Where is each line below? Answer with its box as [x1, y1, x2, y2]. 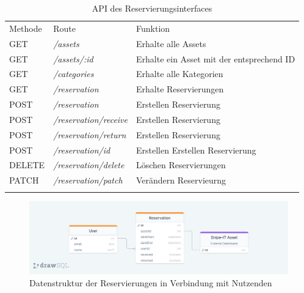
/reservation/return [53, 128, 126, 141]
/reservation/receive [53, 113, 128, 125]
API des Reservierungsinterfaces [92, 2, 212, 14]
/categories [53, 67, 94, 80]
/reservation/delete [53, 158, 125, 171]
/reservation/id [53, 143, 110, 156]
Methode [9, 21, 42, 34]
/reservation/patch [53, 174, 123, 187]
